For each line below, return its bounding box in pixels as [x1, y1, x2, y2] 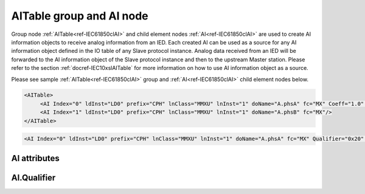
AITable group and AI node [11, 9, 148, 23]
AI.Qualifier [11, 172, 56, 182]
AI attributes [11, 153, 60, 164]
